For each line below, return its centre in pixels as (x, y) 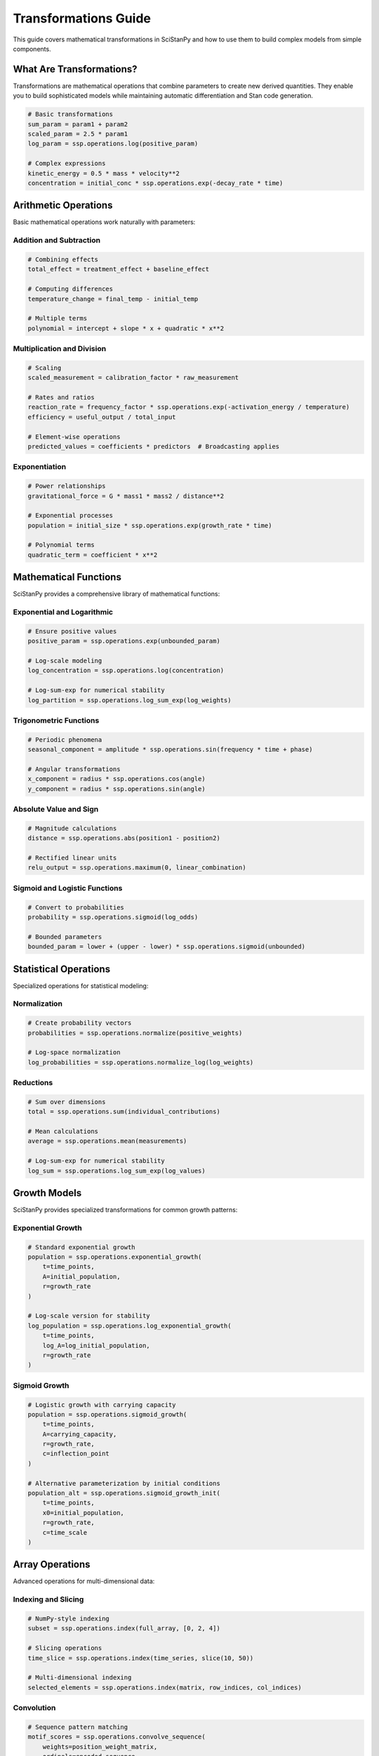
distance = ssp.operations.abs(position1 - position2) (124, 838)
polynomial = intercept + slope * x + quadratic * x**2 (126, 328)
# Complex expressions (67, 164)
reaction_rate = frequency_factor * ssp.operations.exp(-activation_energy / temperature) (189, 407)
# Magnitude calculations (72, 828)
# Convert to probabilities (76, 907)
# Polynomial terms (61, 545)
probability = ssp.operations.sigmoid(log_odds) (113, 917)
